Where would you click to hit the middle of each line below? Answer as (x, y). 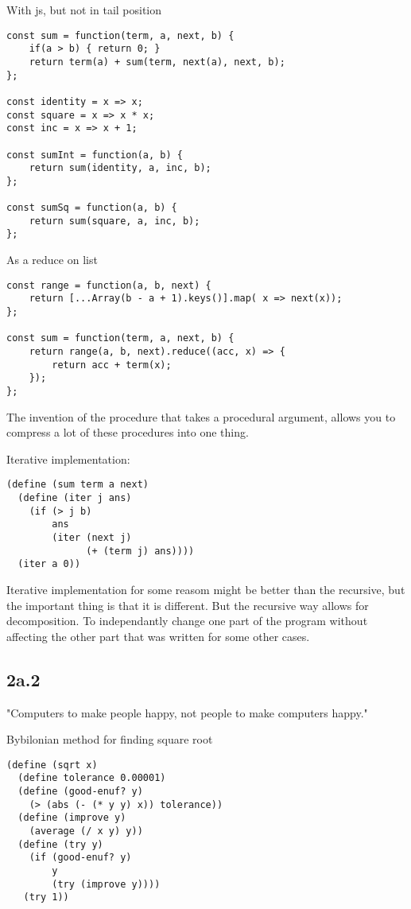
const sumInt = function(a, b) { (95, 155)
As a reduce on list (52, 260)
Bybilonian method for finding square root (110, 739)
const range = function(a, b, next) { (109, 285)
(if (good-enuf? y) (80, 858)
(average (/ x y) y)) (86, 831)
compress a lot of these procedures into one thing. (128, 432)
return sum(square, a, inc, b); (114, 221)
